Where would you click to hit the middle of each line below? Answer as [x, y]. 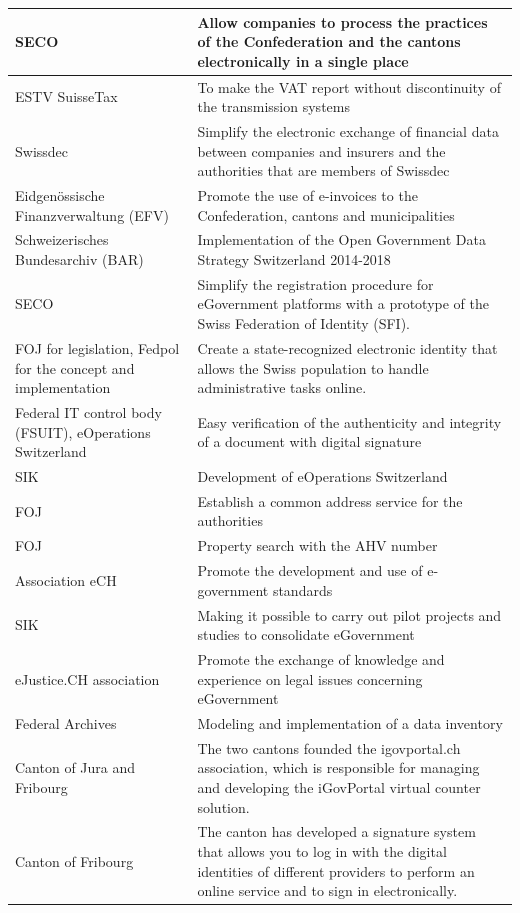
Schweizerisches [62, 239]
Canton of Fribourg [74, 860]
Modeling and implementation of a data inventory [350, 723]
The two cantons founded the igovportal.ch [329, 747]
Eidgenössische [60, 195]
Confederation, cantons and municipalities [326, 214]
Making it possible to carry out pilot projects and [349, 614]
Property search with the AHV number [317, 545]
